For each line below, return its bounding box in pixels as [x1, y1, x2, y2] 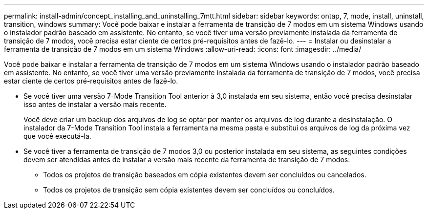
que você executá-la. [23, 132, 91, 140]
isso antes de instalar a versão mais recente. [23, 100, 167, 108]
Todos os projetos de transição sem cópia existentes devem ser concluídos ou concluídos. [43, 186, 335, 194]
